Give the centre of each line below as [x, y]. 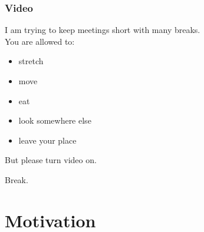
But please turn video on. [51, 160]
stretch [31, 61]
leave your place [47, 140]
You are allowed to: [40, 41]
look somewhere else [55, 120]
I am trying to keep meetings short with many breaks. [103, 30]
